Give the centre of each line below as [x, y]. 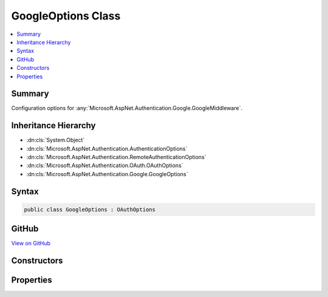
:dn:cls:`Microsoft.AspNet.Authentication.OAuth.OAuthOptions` [105, 166]
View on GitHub [31, 244]
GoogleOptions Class [66, 16]
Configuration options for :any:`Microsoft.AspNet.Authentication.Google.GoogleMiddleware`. [127, 108]
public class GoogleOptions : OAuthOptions [90, 209]
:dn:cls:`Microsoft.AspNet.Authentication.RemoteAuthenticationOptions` [116, 157]
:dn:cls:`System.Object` [56, 140]
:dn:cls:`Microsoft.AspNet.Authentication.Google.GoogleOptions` [107, 174]
